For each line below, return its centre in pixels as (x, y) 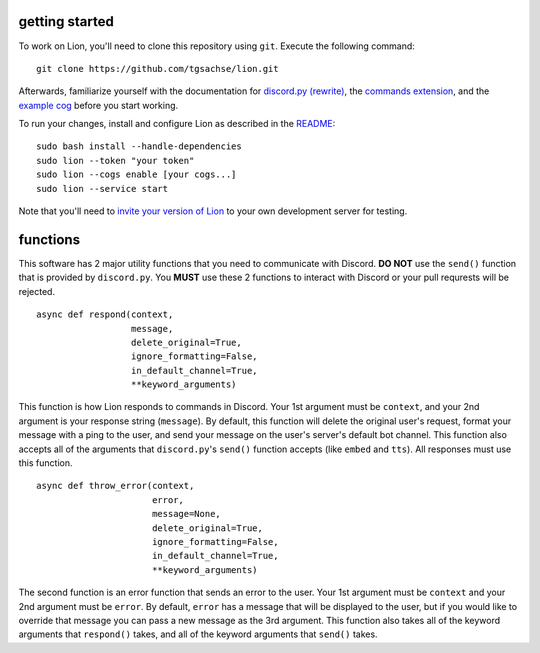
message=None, (186, 514)
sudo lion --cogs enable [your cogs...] (136, 174)
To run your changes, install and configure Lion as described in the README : (177, 124)
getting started (66, 21)
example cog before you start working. (98, 105)
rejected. (36, 291)
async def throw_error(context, (115, 486)
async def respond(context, (105, 314)
